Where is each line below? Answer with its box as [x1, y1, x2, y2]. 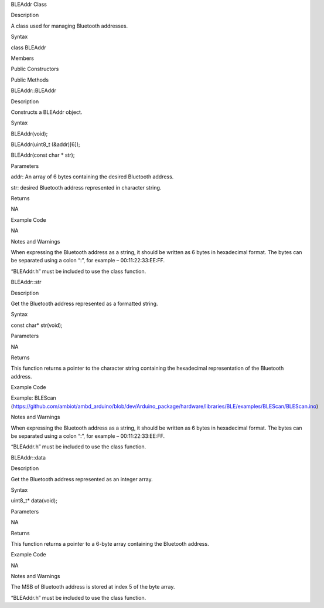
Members [11, 55, 35, 62]
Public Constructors [11, 65, 59, 73]
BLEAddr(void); [11, 130, 48, 137]
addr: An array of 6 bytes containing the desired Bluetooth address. [11, 173, 174, 180]
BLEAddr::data [11, 454, 46, 461]
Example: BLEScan [11, 394, 57, 401]
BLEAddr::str [11, 279, 42, 286]
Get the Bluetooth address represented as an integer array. [11, 475, 153, 482]
